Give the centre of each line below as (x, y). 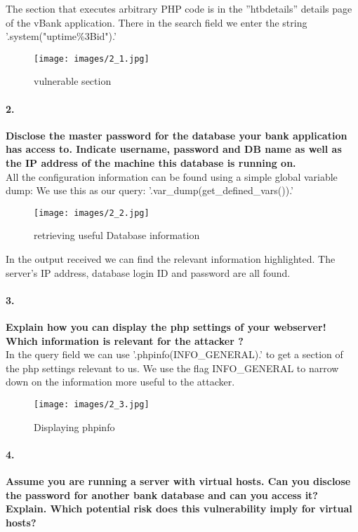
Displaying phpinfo (74, 427)
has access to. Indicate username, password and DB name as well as (174, 149)
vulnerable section (73, 81)
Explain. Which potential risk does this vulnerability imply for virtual (179, 509)
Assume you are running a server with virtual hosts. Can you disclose (178, 481)
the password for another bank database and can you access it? (162, 495)
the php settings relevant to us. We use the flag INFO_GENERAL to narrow (172, 368)
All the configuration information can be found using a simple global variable (172, 176)
